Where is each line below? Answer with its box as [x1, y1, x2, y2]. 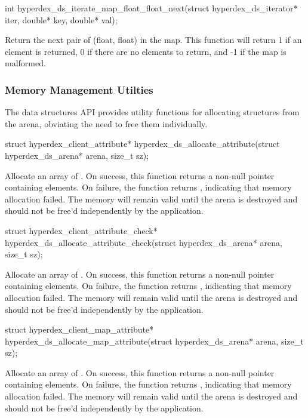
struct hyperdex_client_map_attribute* [5, 323, 154, 336]
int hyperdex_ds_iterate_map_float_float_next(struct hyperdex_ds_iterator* [5, 2, 298, 14]
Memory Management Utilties [5, 82, 153, 97]
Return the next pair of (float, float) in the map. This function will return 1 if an [5, 33, 302, 46]
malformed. [5, 57, 46, 69]
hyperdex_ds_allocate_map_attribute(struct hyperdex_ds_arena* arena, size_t [5, 334, 304, 347]
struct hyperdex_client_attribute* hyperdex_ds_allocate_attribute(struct [5, 137, 280, 150]
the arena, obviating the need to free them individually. [5, 117, 208, 130]
